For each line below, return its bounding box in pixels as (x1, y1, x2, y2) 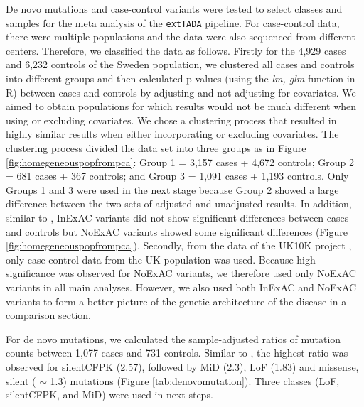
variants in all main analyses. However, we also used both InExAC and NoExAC (6, 279, 357, 294)
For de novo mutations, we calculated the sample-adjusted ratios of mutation (6, 331, 341, 346)
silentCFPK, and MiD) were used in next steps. (6, 387, 213, 402)
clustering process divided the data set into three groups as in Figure (6, 141, 306, 155)
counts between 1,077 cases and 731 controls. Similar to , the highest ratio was (6, 345, 348, 360)
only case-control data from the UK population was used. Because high (6, 251, 316, 266)
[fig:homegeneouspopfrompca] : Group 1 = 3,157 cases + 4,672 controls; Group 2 (6, 154, 354, 169)
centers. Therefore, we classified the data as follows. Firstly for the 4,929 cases (6, 43, 346, 58)
